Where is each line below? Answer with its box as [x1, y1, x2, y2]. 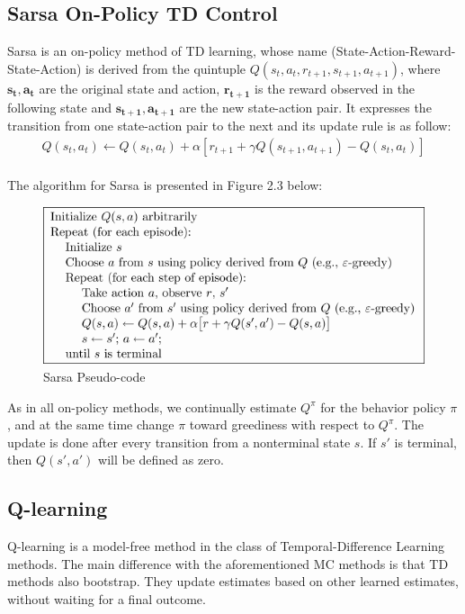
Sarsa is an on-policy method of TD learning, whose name [7, 41, 327, 60]
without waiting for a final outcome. [7, 589, 206, 608]
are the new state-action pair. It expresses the [179, 97, 432, 116]
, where [400, 59, 441, 77]
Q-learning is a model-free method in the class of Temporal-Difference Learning [7, 537, 445, 555]
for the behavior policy [320, 397, 446, 416]
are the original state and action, [39, 78, 220, 97]
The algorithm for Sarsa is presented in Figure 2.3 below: [7, 176, 323, 194]
